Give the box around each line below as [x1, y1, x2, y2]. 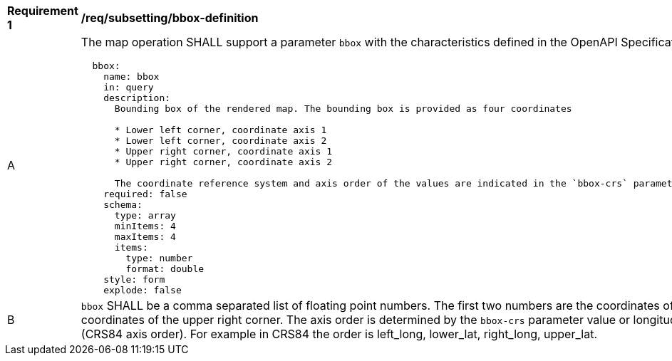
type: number [125, 253, 193, 263]
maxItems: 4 [114, 231, 176, 242]
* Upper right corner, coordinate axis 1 [114, 146, 333, 157]
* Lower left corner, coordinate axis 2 [114, 135, 327, 146]
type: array [114, 210, 176, 221]
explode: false [103, 285, 182, 295]
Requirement [7, 4, 78, 18]
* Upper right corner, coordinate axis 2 [114, 157, 333, 167]
